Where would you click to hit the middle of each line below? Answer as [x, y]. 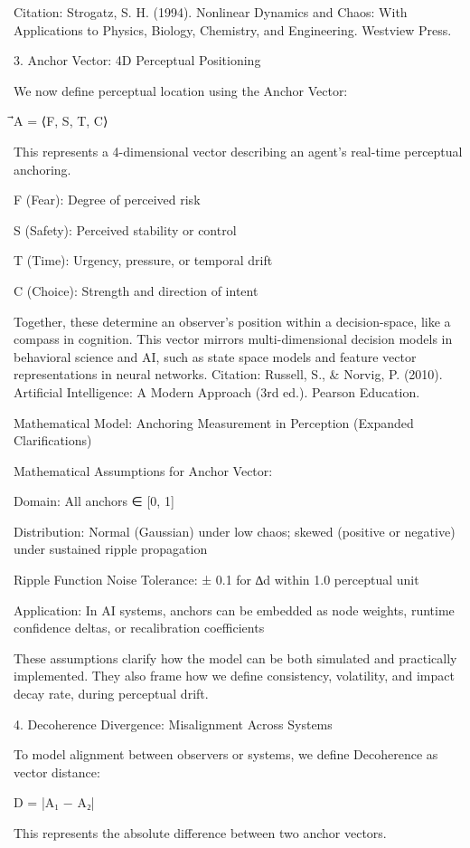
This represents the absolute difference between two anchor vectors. [200, 833]
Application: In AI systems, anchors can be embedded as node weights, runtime [234, 610]
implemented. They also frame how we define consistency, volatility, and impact [234, 676]
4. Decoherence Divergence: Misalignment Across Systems [173, 724]
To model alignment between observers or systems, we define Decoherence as [226, 754]
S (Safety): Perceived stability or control [125, 229]
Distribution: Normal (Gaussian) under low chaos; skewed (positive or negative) [235, 531]
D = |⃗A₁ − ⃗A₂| [54, 802]
